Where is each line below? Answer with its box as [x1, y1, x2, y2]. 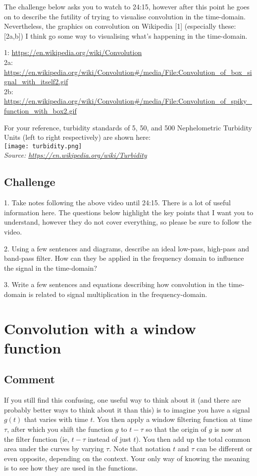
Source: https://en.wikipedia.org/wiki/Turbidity [4, 150, 147, 160]
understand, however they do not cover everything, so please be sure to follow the [4, 217, 252, 227]
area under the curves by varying [4, 443, 104, 454]
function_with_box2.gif [4, 105, 77, 116]
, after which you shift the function [7, 424, 113, 434]
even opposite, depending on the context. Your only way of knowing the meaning [4, 453, 250, 463]
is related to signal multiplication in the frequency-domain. [28, 289, 207, 299]
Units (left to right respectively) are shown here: [4, 132, 151, 142]
